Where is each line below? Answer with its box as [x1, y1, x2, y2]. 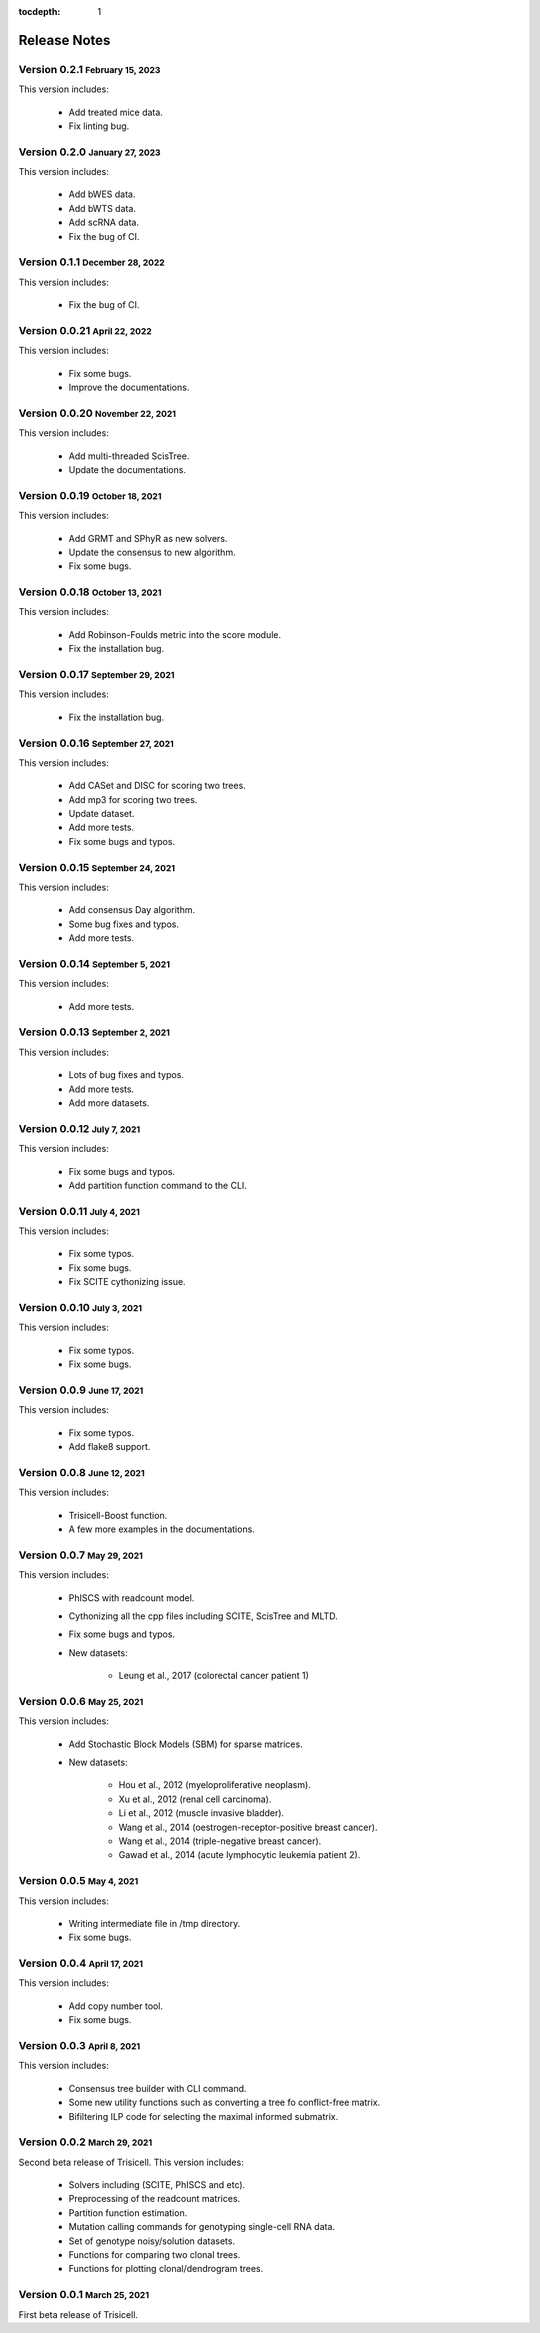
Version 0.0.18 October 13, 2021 [18, 585, 162, 599]
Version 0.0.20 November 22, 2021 [18, 406, 177, 420]
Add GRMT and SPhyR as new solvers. [68, 532, 228, 544]
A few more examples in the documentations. [68, 1523, 255, 1535]
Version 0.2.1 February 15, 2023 [18, 62, 161, 76]
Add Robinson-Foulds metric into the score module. [68, 628, 282, 640]
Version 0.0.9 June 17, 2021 [18, 1383, 144, 1397]
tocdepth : [18, 6, 61, 17]
